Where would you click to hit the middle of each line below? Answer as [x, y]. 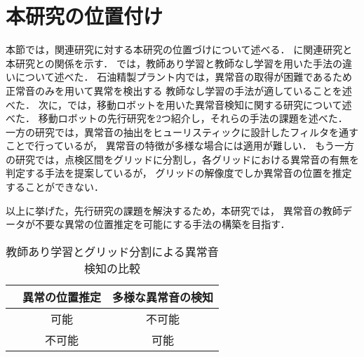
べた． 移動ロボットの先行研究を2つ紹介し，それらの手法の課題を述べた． [177, 118]
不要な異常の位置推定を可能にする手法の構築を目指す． [162, 224]
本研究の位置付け [85, 16]
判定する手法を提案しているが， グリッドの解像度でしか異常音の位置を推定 [179, 173]
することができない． [55, 187]
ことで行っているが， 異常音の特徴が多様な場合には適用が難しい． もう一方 [180, 146]
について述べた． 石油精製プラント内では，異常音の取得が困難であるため [184, 77]
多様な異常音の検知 [163, 297]
